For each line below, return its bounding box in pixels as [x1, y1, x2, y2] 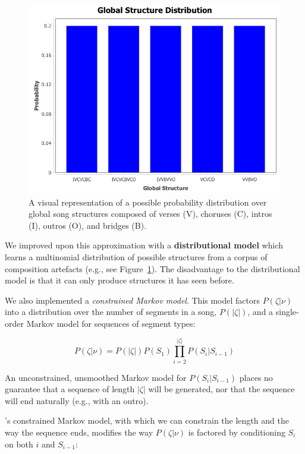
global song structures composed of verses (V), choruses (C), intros [29, 207, 272, 220]
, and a [247, 305, 273, 318]
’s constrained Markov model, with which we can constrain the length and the [5, 414, 289, 427]
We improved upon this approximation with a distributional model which [5, 239, 284, 251]
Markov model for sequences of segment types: [26, 317, 196, 329]
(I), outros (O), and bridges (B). [29, 219, 147, 231]
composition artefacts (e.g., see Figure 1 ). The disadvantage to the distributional [5, 262, 300, 275]
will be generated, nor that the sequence [148, 383, 295, 395]
